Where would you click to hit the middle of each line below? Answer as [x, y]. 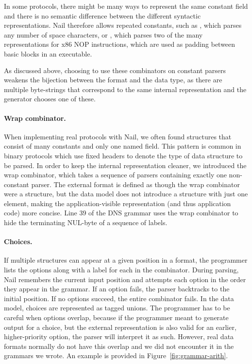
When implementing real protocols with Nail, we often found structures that [118, 136]
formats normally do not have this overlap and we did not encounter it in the [119, 346]
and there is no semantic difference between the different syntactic [102, 15]
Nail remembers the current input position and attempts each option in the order [125, 279]
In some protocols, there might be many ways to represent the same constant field [126, 6]
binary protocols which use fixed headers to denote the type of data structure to [123, 155]
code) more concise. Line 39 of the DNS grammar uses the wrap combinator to [121, 213]
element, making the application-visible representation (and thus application [118, 203]
